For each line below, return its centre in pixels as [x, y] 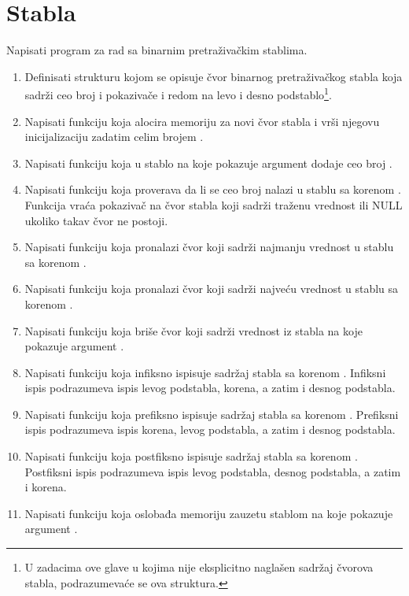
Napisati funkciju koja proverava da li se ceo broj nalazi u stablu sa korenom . [213, 189]
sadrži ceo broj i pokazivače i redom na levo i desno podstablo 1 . [178, 93]
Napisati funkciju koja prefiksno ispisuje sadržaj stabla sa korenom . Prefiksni [212, 414]
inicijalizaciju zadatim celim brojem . [114, 137]
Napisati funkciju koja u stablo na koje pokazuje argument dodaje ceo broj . [208, 163]
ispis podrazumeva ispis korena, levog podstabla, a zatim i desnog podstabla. [210, 429]
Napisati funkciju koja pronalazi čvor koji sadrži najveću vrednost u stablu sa [212, 289]
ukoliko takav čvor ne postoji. [96, 220]
